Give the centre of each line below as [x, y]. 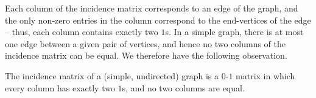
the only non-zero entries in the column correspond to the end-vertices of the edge [158, 20]
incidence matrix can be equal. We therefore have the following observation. [146, 55]
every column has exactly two [60, 87]
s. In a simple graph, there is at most [234, 32]
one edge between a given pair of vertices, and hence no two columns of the [146, 43]
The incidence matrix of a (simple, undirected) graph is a [112, 75]
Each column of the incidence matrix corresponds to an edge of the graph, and [152, 8]
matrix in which [265, 75]
